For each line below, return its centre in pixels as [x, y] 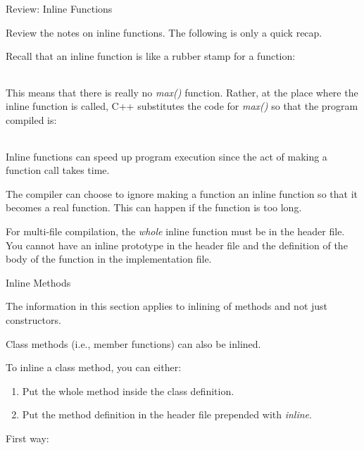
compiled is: [31, 119]
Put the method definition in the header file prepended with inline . [167, 414]
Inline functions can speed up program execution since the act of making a [167, 156]
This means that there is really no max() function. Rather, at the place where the [182, 92]
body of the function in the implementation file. [109, 259]
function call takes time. [58, 170]
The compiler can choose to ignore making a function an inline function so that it [182, 193]
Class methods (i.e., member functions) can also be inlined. [133, 343]
